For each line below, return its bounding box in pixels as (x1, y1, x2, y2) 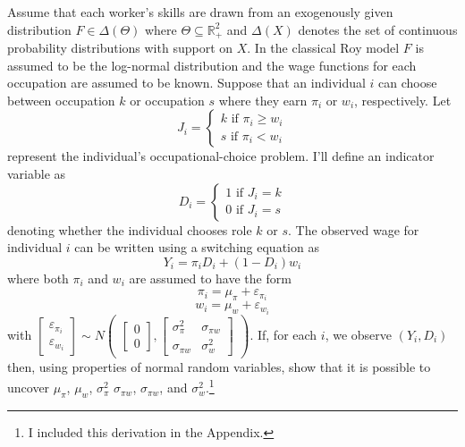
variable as (7, 164, 66, 183)
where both (7, 268, 69, 287)
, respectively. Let (354, 90, 452, 109)
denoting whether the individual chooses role (7, 220, 252, 239)
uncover (7, 378, 50, 397)
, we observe (325, 325, 393, 343)
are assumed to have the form (129, 268, 292, 287)
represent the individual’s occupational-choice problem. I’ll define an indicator (7, 147, 435, 165)
